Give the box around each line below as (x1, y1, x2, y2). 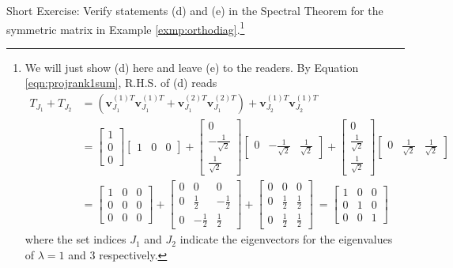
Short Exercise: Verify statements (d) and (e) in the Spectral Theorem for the (6, 2, 383, 18)
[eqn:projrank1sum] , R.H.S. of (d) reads (25, 74, 217, 91)
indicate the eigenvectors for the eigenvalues (179, 231, 393, 247)
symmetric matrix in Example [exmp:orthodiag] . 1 (6, 18, 245, 37)
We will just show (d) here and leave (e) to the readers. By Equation (25, 59, 359, 75)
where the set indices (25, 231, 126, 247)
